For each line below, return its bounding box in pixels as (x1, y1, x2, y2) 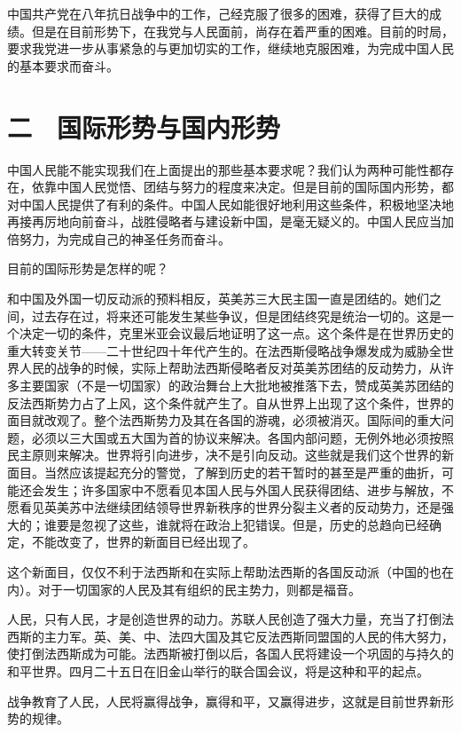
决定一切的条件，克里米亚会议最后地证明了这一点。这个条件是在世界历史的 (19, 324, 454, 343)
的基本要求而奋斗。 (7, 56, 119, 75)
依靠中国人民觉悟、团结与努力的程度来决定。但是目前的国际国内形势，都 (31, 177, 454, 196)
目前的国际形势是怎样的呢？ (7, 259, 168, 278)
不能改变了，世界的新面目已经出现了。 (31, 532, 255, 551)
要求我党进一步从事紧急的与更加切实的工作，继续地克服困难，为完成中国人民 (7, 39, 454, 58)
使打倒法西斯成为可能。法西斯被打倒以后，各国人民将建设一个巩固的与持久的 (7, 644, 454, 663)
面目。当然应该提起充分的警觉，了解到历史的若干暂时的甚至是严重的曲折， (7, 463, 441, 481)
